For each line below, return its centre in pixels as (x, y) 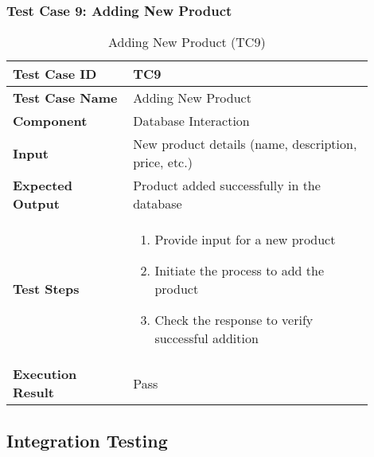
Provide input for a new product (245, 240)
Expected (43, 186)
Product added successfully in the (227, 186)
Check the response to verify (234, 320)
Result (33, 393)
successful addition (206, 338)
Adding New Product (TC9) (187, 42)
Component (50, 121)
